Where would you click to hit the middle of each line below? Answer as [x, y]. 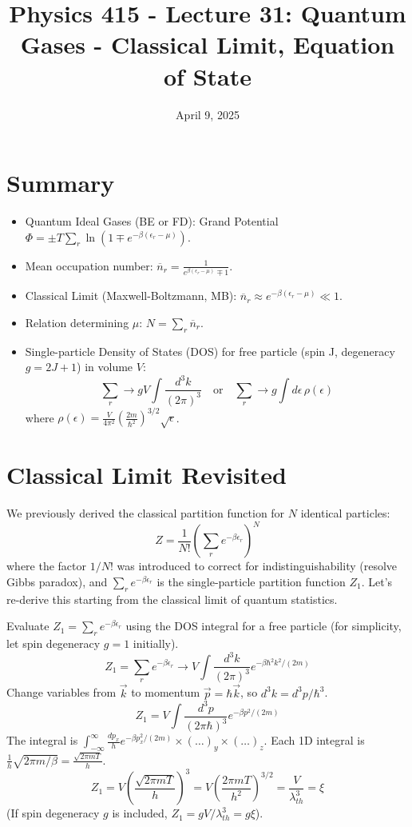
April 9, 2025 [208, 114]
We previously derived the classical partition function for [146, 513]
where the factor [47, 566]
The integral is [42, 740]
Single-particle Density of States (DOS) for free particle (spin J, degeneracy [210, 351]
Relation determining [77, 322]
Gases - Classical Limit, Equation [208, 44]
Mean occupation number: [89, 265]
